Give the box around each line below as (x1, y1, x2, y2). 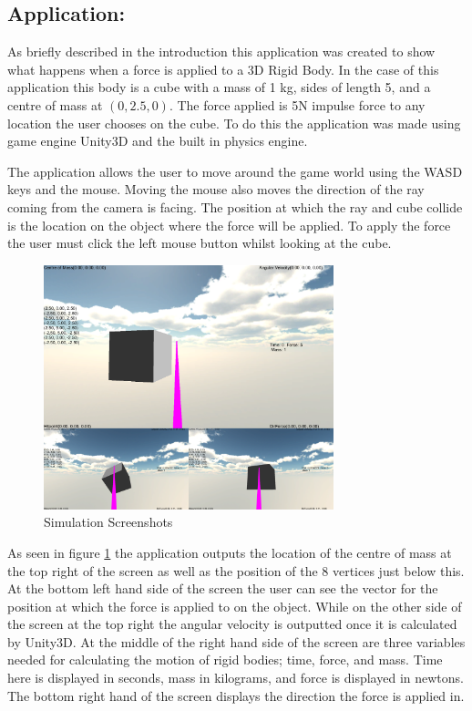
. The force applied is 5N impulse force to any (169, 95, 426, 114)
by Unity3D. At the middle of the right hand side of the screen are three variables (7, 632, 466, 651)
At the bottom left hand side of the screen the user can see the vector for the (7, 579, 438, 598)
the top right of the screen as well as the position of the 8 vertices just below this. (7, 561, 465, 580)
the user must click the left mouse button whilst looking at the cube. (7, 233, 392, 252)
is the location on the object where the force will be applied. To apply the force (7, 215, 451, 234)
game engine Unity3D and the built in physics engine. (7, 131, 308, 150)
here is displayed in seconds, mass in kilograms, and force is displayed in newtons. (7, 668, 464, 687)
